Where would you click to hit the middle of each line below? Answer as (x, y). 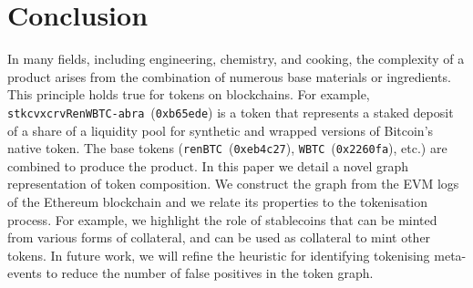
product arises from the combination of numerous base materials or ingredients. (229, 76)
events (25, 273)
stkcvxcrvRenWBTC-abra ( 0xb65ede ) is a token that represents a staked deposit (231, 112)
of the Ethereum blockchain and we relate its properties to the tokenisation (218, 201)
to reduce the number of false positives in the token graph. (210, 273)
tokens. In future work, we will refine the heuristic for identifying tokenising (219, 255)
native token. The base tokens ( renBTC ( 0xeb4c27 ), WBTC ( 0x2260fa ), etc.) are (227, 148)
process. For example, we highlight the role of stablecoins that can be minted (222, 219)
